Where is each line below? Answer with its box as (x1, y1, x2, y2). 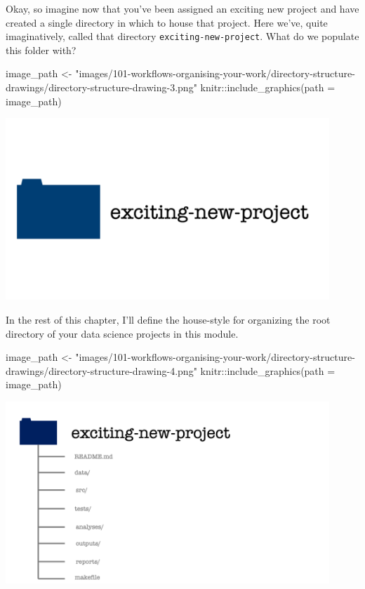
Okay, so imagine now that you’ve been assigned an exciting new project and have (6, 1, 359, 15)
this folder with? (6, 42, 77, 57)
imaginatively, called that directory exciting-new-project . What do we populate (6, 29, 359, 44)
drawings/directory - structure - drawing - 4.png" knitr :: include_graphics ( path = (6, 363, 336, 378)
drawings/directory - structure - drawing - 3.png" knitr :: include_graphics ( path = (6, 80, 336, 95)
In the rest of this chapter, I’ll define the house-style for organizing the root (6, 312, 331, 326)
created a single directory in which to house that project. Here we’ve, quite (6, 15, 328, 29)
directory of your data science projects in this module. (6, 326, 239, 340)
